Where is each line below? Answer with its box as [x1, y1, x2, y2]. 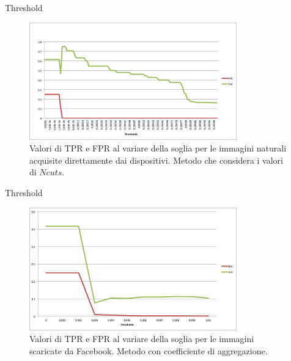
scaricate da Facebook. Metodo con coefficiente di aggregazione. [29, 344, 268, 357]
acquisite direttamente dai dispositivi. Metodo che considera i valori [29, 153, 283, 166]
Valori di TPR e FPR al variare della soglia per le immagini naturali [29, 142, 287, 155]
